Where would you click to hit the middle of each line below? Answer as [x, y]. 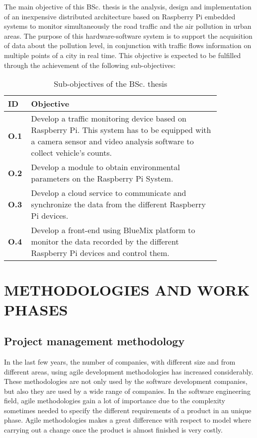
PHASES [36, 309]
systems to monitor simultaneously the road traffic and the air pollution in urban [128, 26]
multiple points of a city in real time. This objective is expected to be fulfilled [123, 55]
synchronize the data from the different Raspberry [118, 204]
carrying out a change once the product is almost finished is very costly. [113, 430]
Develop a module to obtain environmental [105, 167]
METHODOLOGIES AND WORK [127, 290]
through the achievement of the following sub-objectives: [90, 65]
